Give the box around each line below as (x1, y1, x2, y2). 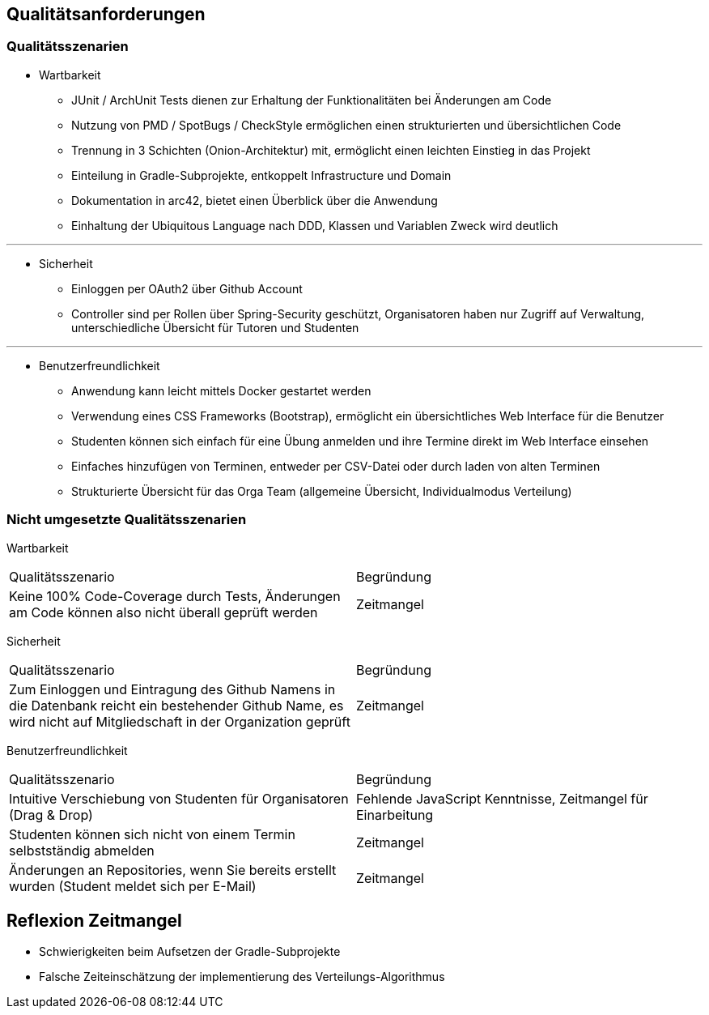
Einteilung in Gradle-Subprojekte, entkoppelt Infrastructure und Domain (71, 168, 452, 182)
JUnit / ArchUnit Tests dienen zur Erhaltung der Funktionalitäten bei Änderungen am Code (71, 92, 552, 107)
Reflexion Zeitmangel (6, 910, 182, 931)
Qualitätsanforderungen (6, 4, 206, 24)
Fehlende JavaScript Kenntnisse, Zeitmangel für (356, 790, 648, 807)
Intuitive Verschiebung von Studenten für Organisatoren (9, 790, 349, 807)
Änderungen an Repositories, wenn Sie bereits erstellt (9, 861, 337, 878)
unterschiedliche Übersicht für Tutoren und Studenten (71, 320, 359, 335)
